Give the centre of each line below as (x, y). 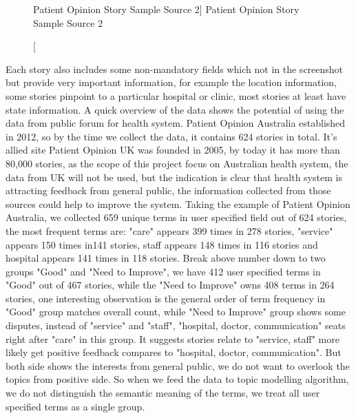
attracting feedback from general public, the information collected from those (168, 190)
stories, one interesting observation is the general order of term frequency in (166, 298)
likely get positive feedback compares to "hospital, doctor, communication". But (174, 352)
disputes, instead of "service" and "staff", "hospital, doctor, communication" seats (176, 325)
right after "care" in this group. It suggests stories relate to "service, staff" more (172, 338)
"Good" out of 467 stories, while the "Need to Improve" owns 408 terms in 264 (170, 285)
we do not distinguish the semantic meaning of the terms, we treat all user (163, 393)
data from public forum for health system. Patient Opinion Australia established (176, 123)
